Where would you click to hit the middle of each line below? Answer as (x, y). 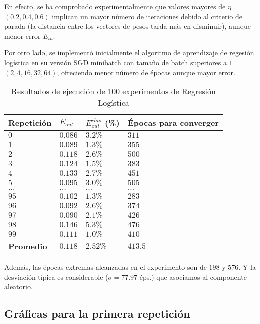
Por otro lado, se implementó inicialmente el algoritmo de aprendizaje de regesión (129, 53)
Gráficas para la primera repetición (97, 314)
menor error (22, 36)
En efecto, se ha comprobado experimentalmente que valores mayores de (115, 6)
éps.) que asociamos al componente (193, 277)
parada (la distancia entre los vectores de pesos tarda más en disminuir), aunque (128, 26)
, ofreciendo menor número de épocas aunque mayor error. (146, 72)
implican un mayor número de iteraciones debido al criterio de (147, 16)
